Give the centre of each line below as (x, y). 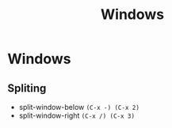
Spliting (27, 88)
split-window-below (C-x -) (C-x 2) (79, 107)
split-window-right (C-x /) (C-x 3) (77, 115)
